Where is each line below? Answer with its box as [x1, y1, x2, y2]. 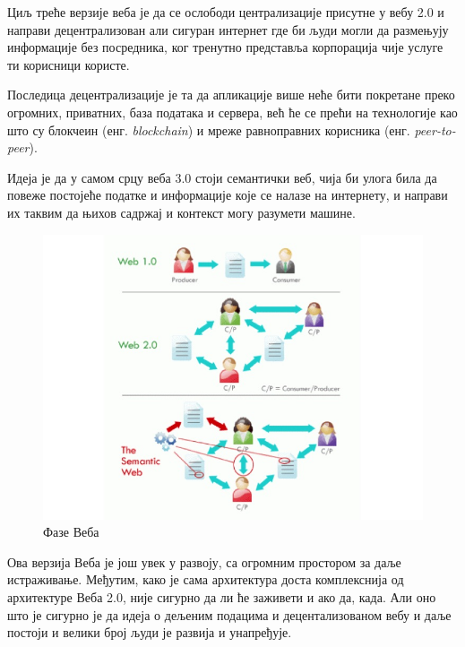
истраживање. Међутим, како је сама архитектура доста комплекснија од [7, 570, 404, 589]
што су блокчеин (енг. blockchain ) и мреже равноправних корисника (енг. [7, 120, 410, 139]
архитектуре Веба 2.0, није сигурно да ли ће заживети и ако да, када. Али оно [7, 587, 436, 606]
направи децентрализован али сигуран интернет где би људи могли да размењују [7, 20, 449, 39]
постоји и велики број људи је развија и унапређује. [7, 623, 292, 642]
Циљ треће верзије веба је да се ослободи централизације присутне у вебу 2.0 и [7, 3, 444, 21]
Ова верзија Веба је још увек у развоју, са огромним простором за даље [7, 552, 401, 571]
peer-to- [414, 120, 456, 139]
